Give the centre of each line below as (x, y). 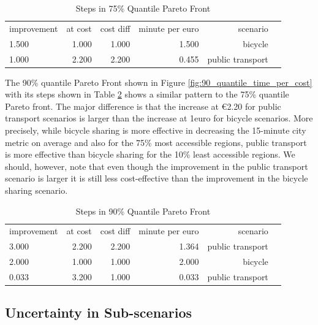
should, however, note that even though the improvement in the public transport (157, 166)
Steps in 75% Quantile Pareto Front (143, 8)
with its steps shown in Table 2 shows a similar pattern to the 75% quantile (147, 94)
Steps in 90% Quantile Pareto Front (143, 211)
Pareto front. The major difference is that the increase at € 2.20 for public (143, 106)
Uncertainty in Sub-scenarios (99, 312)
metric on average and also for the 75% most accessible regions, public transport (156, 142)
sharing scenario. (36, 190)
